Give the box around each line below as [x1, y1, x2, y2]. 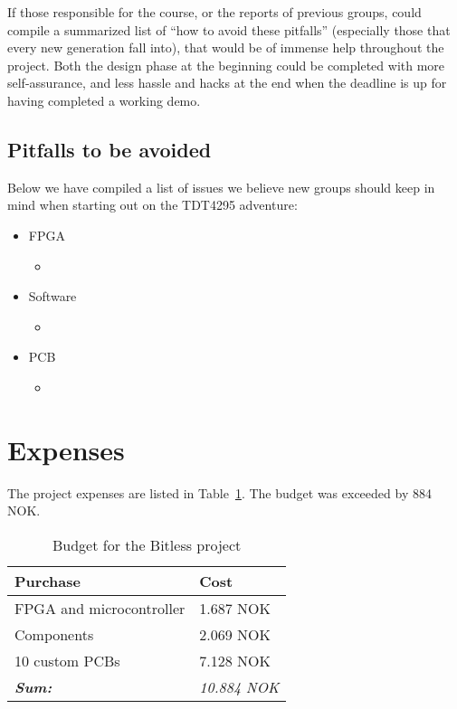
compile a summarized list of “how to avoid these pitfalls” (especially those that [7, 20, 451, 39]
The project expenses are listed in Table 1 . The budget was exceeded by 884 [7, 483, 432, 502]
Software [28, 287, 77, 306]
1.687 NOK [199, 597, 271, 619]
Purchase [14, 570, 81, 591]
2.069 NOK [199, 623, 271, 645]
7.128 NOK [199, 649, 271, 671]
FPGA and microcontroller [14, 597, 186, 619]
